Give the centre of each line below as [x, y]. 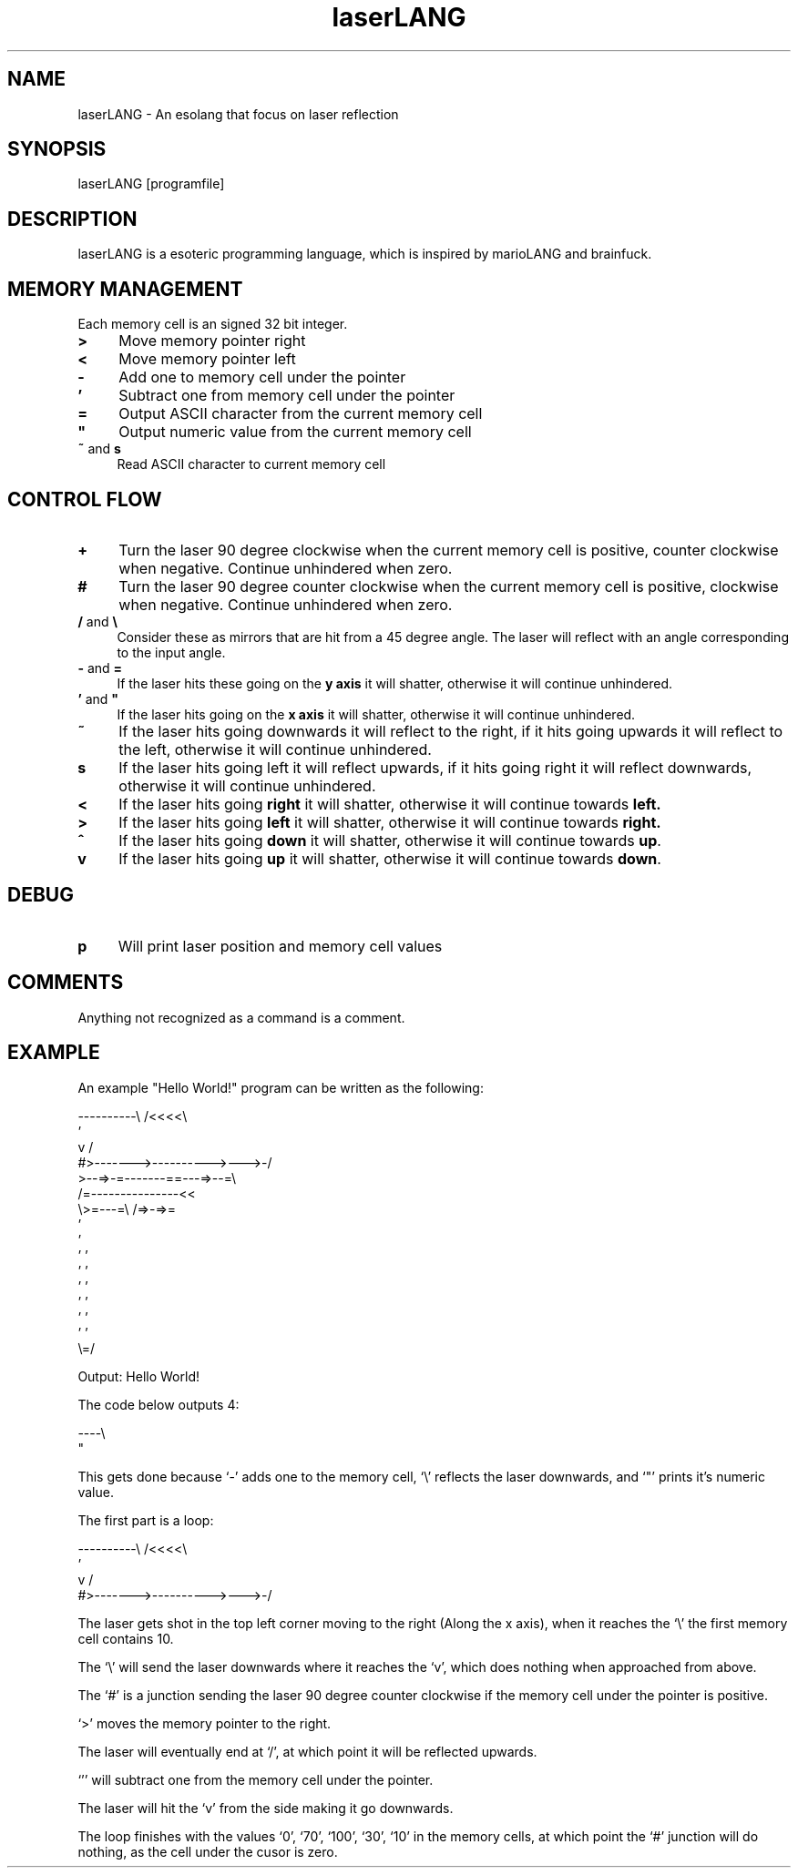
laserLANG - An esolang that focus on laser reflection [238, 114]
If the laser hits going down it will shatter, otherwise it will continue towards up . [390, 840]
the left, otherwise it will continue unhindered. [275, 749]
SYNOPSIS [57, 149]
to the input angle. [171, 652]
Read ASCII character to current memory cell [251, 464]
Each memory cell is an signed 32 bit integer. [213, 324]
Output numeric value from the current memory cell [295, 432]
